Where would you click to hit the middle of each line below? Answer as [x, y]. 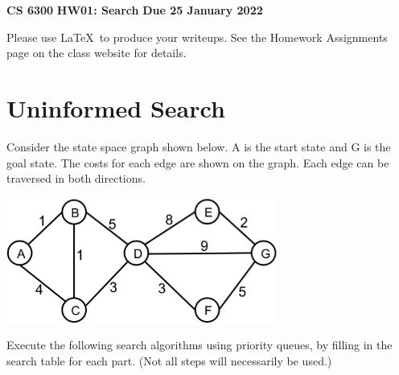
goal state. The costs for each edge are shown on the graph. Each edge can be [198, 162]
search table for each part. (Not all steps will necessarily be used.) [169, 360]
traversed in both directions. [76, 178]
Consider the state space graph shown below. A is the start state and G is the [199, 146]
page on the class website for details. [97, 53]
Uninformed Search [116, 107]
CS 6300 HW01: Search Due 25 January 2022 [135, 10]
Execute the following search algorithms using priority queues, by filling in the [199, 345]
